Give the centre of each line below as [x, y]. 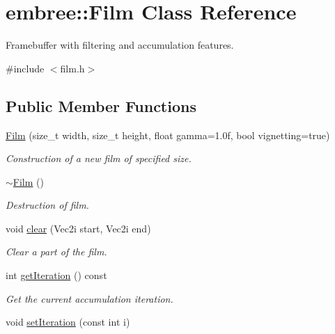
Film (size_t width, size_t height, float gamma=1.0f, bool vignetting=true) [168, 135]
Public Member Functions [101, 105]
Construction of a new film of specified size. [99, 158]
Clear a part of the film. [56, 252]
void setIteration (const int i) [68, 322]
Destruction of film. [47, 205]
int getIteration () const [56, 275]
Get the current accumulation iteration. [89, 298]
